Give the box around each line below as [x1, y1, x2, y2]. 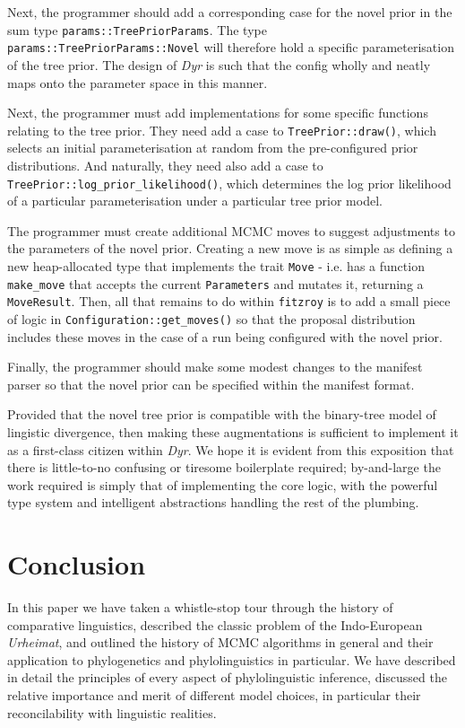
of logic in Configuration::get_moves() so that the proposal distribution [7, 309, 416, 328]
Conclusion [7, 546, 146, 583]
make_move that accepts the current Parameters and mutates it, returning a [7, 274, 424, 293]
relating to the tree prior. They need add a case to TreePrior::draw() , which [7, 120, 436, 139]
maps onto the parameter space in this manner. [7, 73, 268, 92]
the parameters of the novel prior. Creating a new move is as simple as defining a [7, 239, 453, 258]
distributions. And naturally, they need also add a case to [7, 155, 323, 174]
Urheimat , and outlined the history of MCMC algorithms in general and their [7, 633, 434, 652]
